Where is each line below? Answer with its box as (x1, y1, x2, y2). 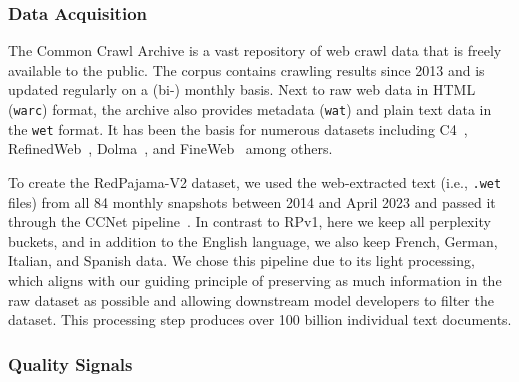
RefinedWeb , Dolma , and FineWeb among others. (8, 138, 333, 159)
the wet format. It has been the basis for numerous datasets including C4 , (8, 118, 468, 139)
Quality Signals (8, 351, 133, 376)
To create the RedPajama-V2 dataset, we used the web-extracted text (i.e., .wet (8, 171, 502, 192)
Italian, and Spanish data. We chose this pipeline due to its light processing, (8, 250, 475, 271)
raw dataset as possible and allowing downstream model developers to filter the (8, 289, 494, 310)
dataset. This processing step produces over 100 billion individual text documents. (8, 309, 512, 330)
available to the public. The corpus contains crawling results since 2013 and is (8, 59, 485, 80)
